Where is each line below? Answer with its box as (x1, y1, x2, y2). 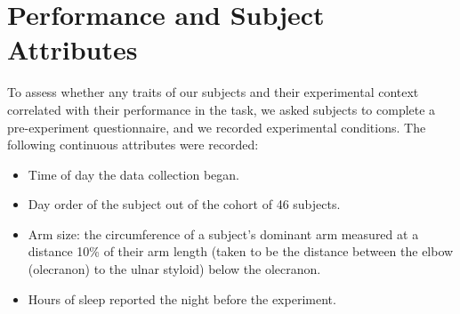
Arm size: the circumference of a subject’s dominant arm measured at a (28, 224, 419, 243)
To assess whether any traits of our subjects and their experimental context (7, 83, 419, 101)
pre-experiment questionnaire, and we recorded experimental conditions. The (7, 117, 426, 136)
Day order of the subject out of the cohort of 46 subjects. (28, 195, 341, 213)
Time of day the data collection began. (28, 165, 240, 183)
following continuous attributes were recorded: (7, 135, 259, 154)
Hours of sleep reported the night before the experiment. (28, 289, 336, 308)
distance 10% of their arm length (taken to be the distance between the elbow (28, 242, 454, 261)
